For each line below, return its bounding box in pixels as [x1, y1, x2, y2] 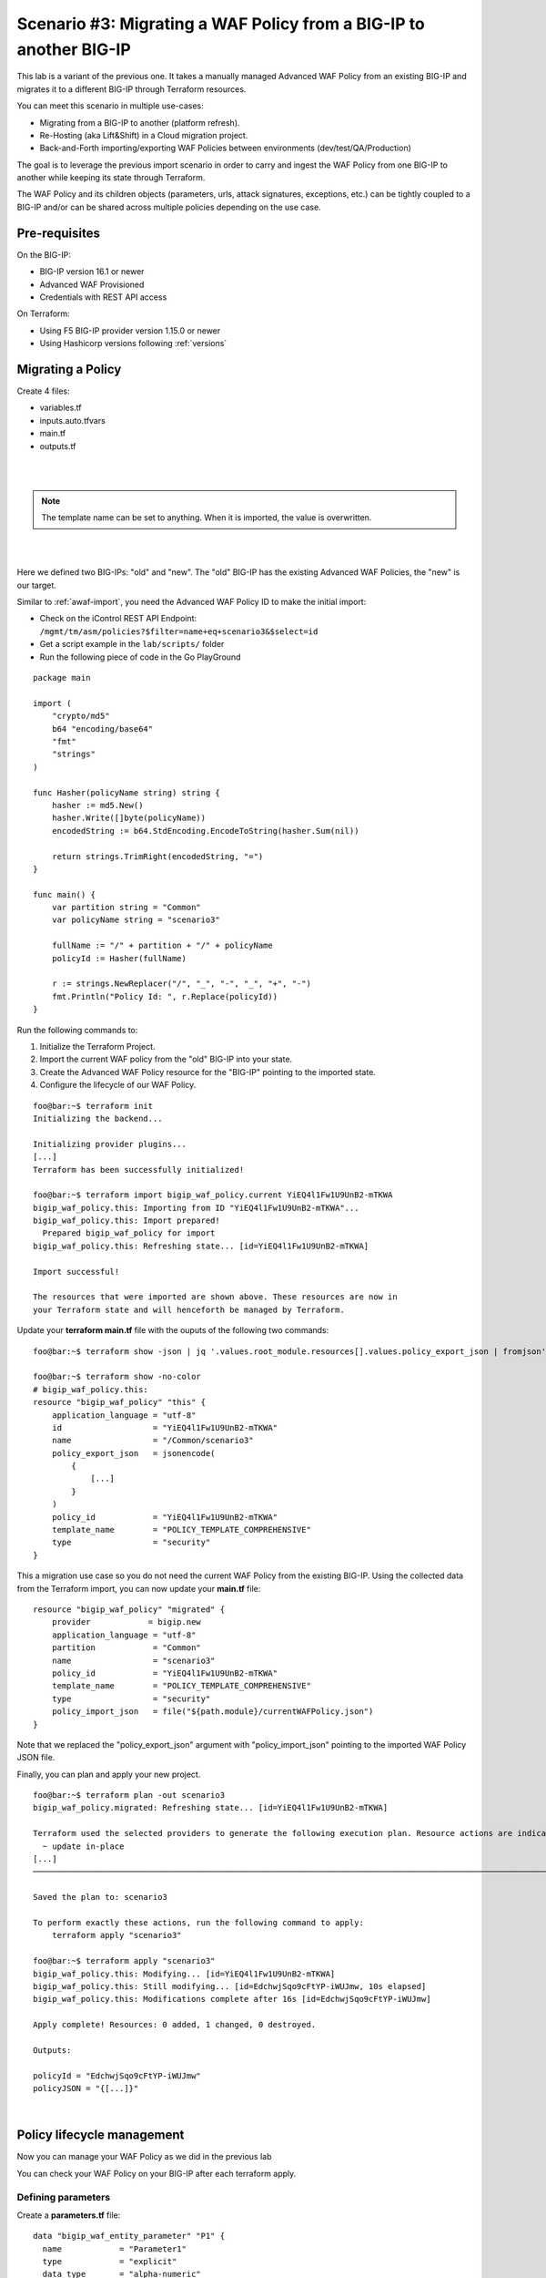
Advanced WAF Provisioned [39, 279, 145, 290]
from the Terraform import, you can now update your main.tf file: [16, 1583, 261, 1594]
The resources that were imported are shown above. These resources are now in [33, 1292, 398, 1302]
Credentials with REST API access [39, 292, 167, 303]
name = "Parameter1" [42, 2243, 187, 2254]
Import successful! [33, 1267, 120, 1277]
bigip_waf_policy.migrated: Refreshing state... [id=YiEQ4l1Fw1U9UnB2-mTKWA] [33, 1802, 389, 1813]
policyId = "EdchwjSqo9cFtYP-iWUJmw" [33, 2070, 202, 2081]
